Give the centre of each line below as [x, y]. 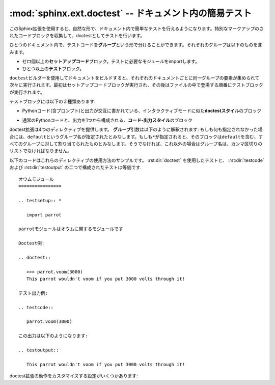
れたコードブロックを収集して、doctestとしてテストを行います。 [77, 35]
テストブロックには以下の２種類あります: [53, 101]
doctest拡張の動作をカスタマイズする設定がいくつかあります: [74, 376]
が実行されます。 [27, 92]
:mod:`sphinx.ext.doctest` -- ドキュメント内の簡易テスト [131, 13]
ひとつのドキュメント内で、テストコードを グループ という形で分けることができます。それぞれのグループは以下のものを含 [136, 45]
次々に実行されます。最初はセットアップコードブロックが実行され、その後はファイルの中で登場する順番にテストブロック [136, 85]
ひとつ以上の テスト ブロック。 [53, 68]
